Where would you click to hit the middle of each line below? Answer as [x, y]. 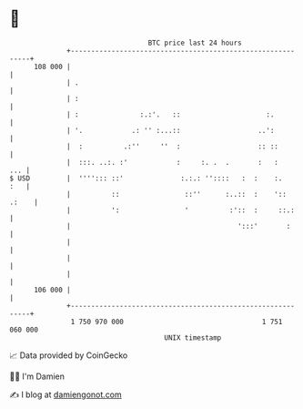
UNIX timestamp [193, 337]
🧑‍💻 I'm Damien [37, 376]
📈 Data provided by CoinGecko [69, 355]
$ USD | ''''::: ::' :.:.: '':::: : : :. [146, 178]
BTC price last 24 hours [195, 43]
